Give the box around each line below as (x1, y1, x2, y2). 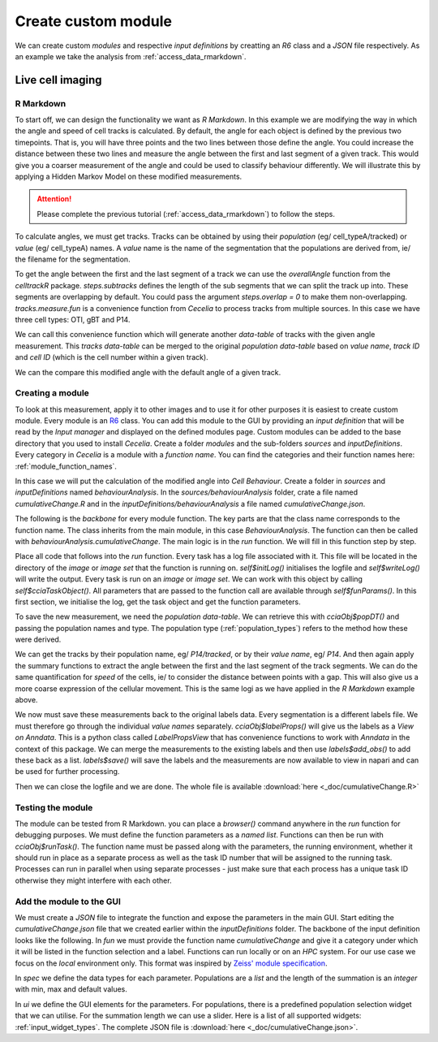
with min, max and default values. (15, 984, 127, 994)
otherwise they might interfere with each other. (15, 876, 172, 885)
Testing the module (15, 802, 93, 813)
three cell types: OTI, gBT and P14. (15, 314, 131, 324)
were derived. (15, 634, 62, 645)
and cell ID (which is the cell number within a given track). (15, 352, 208, 362)
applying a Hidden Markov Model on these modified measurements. (15, 171, 243, 182)
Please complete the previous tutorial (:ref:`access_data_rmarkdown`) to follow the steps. (36, 209, 336, 218)
